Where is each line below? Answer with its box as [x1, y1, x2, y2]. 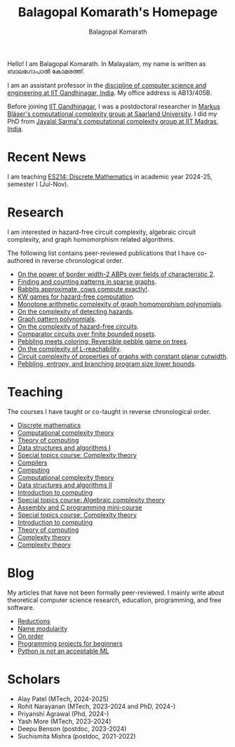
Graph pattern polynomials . [17, 314, 97, 323]
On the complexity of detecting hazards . [17, 307, 135, 316]
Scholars [7, 671, 61, 687]
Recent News [7, 149, 86, 165]
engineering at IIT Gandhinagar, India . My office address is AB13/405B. [7, 89, 213, 97]
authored [7, 256, 34, 264]
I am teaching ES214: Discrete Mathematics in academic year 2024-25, [7, 172, 213, 181]
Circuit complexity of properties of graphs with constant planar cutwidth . [17, 352, 229, 360]
